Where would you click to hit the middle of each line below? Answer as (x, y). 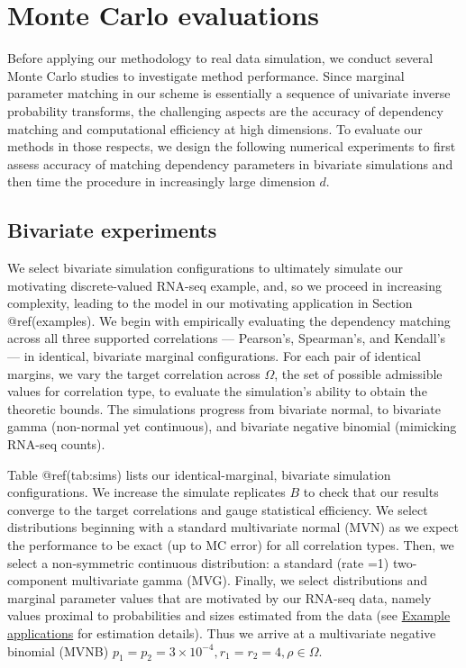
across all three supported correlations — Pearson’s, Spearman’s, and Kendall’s (227, 338)
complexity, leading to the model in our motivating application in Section (210, 303)
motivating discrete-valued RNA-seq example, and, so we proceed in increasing (225, 285)
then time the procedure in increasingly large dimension (161, 181)
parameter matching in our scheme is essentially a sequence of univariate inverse (229, 93)
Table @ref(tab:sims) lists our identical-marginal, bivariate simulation (199, 474)
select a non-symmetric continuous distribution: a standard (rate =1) (198, 562)
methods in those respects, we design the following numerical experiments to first (232, 146)
